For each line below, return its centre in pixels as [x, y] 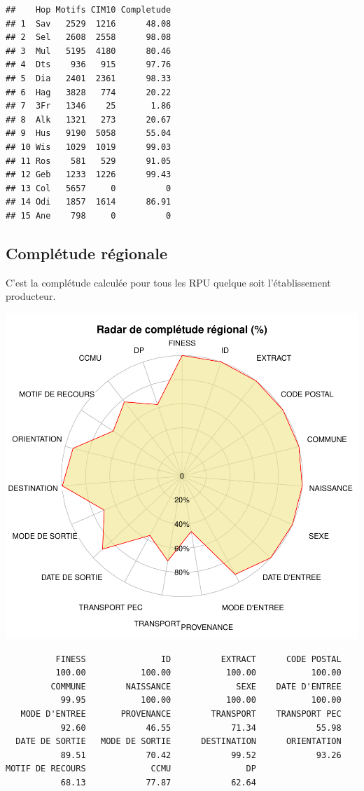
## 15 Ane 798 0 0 [89, 215]
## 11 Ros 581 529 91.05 [89, 161]
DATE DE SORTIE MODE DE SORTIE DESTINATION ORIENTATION [178, 742]
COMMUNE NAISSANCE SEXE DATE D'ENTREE [196, 686]
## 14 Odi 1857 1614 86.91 [89, 202]
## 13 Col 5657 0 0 [89, 188]
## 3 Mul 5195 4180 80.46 [89, 51]
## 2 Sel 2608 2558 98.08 [89, 37]
